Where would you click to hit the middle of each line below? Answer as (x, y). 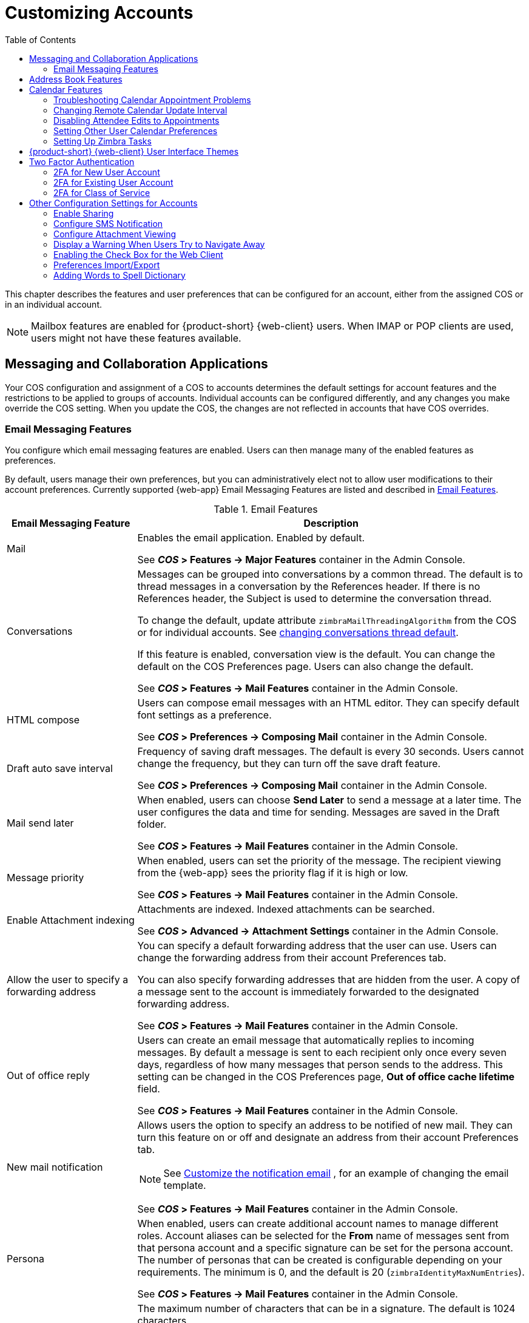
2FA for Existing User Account (113, 182)
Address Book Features (76, 79)
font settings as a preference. (204, 715)
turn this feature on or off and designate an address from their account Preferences (328, 1138)
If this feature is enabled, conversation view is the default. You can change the (316, 655)
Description (331, 523)
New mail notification (55, 1167)
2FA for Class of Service (102, 192)
